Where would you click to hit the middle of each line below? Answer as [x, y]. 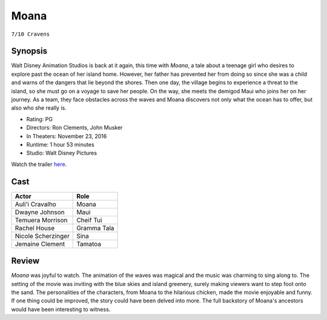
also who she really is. [39, 108]
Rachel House [35, 228]
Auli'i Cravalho [36, 204]
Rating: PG [39, 119]
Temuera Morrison [41, 220]
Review [25, 261]
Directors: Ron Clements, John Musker [74, 128]
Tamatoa [89, 244]
